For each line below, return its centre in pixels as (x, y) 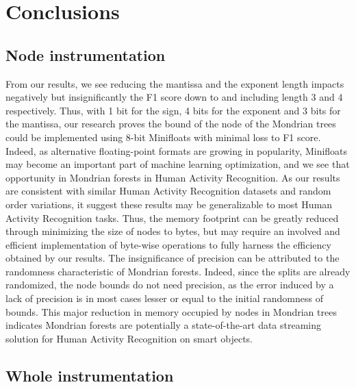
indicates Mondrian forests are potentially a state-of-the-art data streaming (164, 325)
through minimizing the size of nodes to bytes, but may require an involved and (173, 231)
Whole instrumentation (90, 375)
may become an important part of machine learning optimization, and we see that (178, 164)
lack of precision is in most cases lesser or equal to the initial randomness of (164, 298)
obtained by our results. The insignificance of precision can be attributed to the (173, 258)
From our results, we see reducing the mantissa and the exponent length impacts (175, 83)
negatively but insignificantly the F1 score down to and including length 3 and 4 (174, 97)
